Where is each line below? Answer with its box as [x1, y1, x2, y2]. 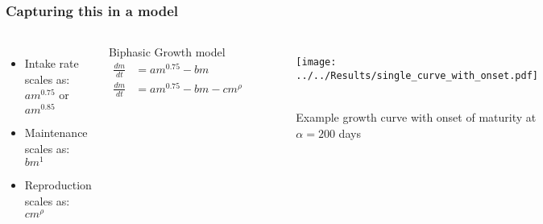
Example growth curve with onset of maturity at [296, 109, 537, 126]
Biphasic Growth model [108, 44, 226, 60]
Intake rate [24, 55, 79, 72]
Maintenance [24, 124, 88, 141]
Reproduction [24, 176, 92, 193]
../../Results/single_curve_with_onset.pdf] [296, 69, 538, 81]
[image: [296, 56, 337, 68]
